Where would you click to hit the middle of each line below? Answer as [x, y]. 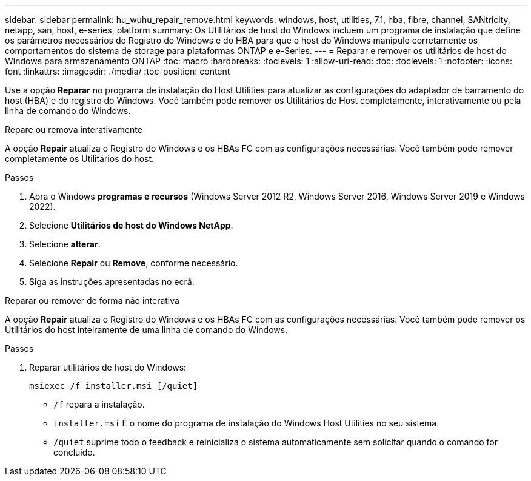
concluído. [74, 452]
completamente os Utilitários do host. [80, 159]
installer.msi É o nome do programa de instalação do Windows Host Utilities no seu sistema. [246, 423]
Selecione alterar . [65, 244]
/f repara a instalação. [99, 404]
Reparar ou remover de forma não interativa [92, 301]
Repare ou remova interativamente [74, 129]
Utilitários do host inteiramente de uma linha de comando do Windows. [146, 330]
